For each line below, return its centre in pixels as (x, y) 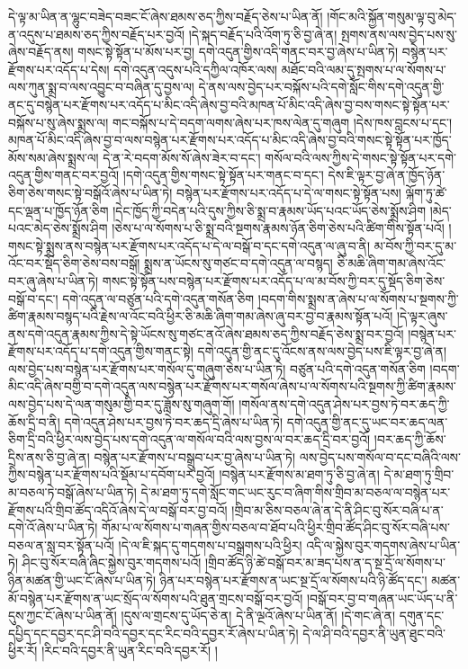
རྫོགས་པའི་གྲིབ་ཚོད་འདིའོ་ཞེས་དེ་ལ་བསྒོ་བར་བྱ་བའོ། (118, 509)
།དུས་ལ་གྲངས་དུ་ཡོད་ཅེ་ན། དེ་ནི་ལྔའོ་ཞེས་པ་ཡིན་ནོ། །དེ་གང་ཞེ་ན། (258, 615)
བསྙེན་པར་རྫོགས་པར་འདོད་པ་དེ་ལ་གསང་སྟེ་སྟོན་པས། (289, 192)
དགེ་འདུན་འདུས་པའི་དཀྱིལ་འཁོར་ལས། (196, 69)
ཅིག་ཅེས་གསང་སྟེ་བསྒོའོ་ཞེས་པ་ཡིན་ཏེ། (90, 192)
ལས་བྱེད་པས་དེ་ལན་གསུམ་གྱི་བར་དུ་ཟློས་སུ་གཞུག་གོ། (121, 404)
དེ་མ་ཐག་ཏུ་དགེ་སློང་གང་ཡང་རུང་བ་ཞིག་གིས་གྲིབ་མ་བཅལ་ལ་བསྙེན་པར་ (296, 492)
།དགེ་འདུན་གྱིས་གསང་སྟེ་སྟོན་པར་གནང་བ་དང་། (223, 175)
